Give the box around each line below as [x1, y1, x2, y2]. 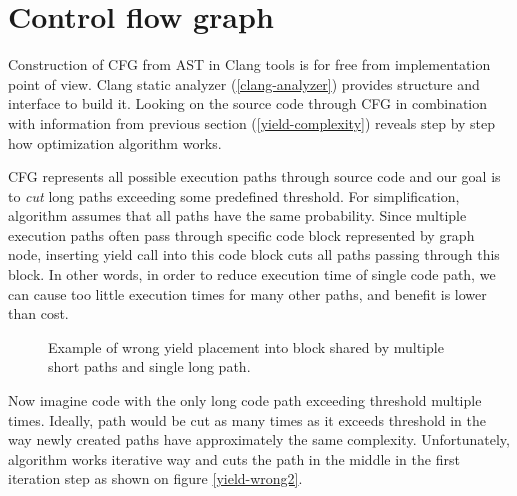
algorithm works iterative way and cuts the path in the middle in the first [8, 448, 460, 469]
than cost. [8, 303, 69, 324]
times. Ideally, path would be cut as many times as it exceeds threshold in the [8, 409, 487, 430]
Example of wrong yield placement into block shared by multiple [48, 336, 444, 357]
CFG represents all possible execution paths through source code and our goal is [8, 166, 501, 187]
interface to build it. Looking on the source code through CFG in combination [8, 93, 488, 114]
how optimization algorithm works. [8, 132, 222, 153]
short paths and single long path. [48, 356, 251, 377]
